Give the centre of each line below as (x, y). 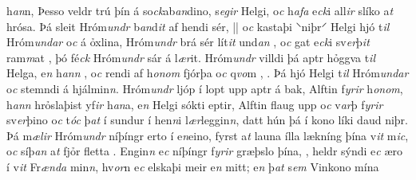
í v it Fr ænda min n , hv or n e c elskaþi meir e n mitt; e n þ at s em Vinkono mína (193, 166)
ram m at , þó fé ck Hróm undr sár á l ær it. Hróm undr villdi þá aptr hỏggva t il (191, 57)
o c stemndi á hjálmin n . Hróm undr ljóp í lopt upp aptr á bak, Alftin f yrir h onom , (205, 88)
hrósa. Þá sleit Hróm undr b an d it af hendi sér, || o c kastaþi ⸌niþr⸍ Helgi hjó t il (198, 26)
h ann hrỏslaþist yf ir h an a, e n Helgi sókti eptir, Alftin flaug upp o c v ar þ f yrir (195, 104)
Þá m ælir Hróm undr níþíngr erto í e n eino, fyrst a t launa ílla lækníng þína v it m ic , (208, 135)
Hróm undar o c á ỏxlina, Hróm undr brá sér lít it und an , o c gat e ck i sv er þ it (188, 42)
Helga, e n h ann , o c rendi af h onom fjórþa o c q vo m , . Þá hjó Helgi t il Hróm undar (208, 73)
